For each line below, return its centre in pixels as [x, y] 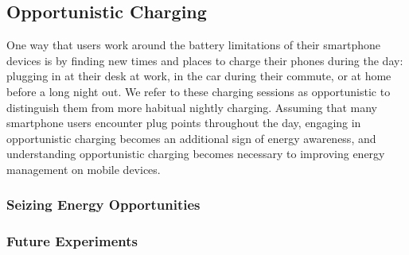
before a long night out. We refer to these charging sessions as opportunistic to [199, 91]
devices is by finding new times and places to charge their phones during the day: [205, 60]
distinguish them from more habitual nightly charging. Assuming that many [192, 107]
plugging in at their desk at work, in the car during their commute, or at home [199, 76]
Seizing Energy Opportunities [103, 205]
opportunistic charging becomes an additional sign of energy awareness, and [191, 138]
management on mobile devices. [84, 169]
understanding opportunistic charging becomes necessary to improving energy [196, 154]
